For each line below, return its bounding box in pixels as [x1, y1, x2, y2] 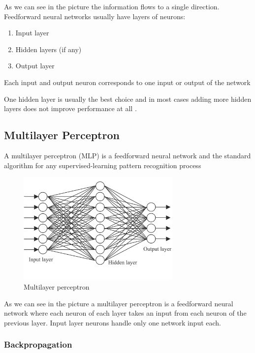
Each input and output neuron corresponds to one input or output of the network [4, 77, 251, 87]
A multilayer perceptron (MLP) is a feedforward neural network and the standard [4, 150, 251, 160]
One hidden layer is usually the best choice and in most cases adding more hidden [4, 93, 252, 104]
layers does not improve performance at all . [4, 103, 137, 114]
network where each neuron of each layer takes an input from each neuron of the [4, 308, 247, 318]
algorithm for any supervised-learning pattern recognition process [4, 160, 201, 170]
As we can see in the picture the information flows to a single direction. [4, 1, 220, 11]
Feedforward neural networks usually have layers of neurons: [4, 11, 186, 21]
